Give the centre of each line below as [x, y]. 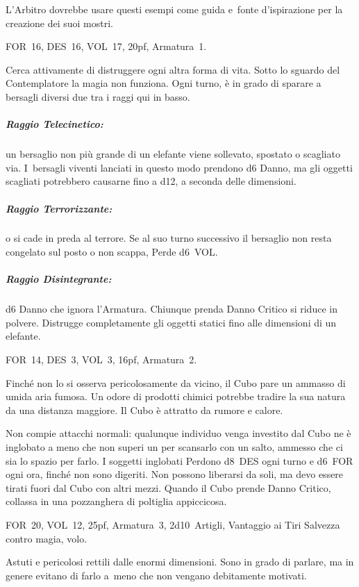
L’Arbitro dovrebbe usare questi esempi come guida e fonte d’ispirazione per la [174, 9]
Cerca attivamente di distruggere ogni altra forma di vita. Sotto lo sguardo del [173, 69]
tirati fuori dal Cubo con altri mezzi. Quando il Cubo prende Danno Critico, [168, 487]
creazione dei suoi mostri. [59, 23]
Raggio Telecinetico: [55, 124]
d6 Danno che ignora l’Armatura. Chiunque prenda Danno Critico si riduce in [172, 309]
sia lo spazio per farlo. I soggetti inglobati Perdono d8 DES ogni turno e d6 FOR [179, 460]
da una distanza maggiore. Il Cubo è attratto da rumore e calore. [144, 410]
